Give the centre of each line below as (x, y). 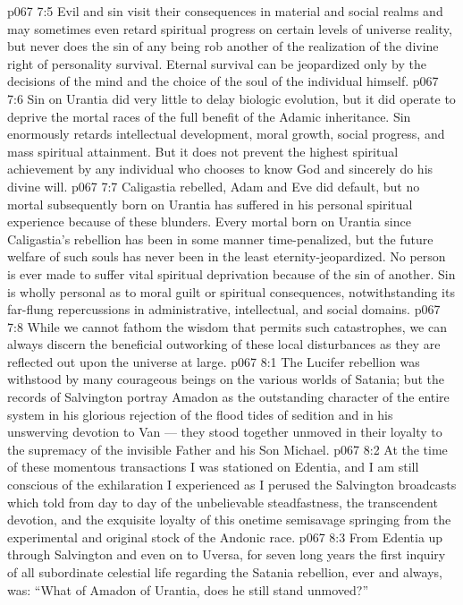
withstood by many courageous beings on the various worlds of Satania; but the (226, 379)
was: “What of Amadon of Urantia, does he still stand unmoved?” (188, 589)
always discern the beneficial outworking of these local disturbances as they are (224, 344)
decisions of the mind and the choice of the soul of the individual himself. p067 (223, 81)
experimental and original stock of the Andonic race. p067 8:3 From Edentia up (225, 537)
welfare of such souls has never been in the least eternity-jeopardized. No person (227, 256)
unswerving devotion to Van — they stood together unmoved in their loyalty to (225, 432)
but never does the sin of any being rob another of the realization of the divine (223, 46)
